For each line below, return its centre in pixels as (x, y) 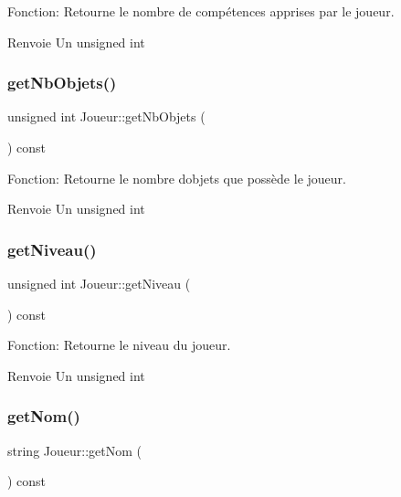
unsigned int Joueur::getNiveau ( (99, 283)
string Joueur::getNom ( (74, 450)
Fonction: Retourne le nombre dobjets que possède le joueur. (177, 178)
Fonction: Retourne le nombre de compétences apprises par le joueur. (201, 11)
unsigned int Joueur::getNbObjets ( (106, 116)
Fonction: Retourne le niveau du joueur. (119, 345)
